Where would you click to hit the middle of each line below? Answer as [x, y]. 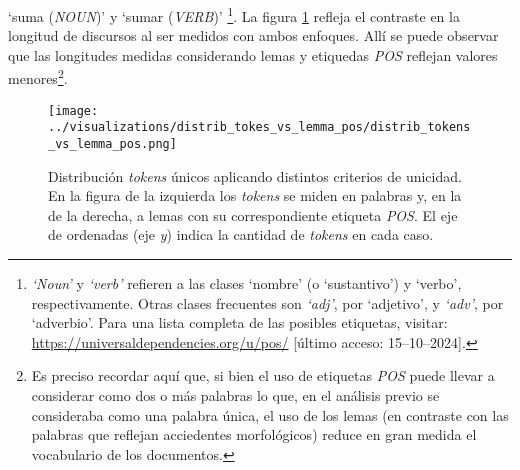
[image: [73, 110]
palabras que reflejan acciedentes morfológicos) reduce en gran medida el [254, 434]
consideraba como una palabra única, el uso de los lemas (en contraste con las [270, 414]
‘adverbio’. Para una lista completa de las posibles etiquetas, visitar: [239, 322]
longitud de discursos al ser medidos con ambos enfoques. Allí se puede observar [253, 35]
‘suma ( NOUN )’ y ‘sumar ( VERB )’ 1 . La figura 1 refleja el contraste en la [234, 14]
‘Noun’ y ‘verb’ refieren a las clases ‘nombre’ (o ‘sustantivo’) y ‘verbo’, [246, 283]
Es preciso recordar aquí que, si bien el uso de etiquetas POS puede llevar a [263, 375]
